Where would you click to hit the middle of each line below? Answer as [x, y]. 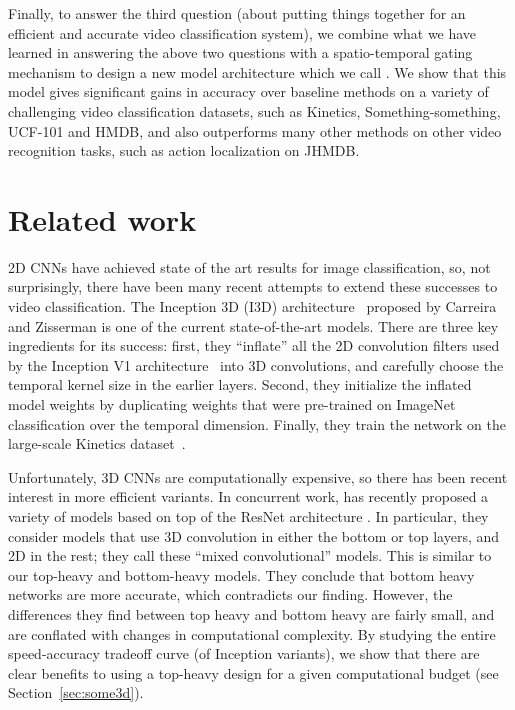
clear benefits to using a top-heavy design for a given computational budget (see [253, 672]
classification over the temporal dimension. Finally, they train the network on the [257, 423]
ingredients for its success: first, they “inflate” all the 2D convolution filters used [254, 345]
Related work [102, 218]
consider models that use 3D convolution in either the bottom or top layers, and [254, 535]
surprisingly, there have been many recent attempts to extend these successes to [253, 286]
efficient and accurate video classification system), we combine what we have [242, 32]
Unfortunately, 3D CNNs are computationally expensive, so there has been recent [258, 476]
